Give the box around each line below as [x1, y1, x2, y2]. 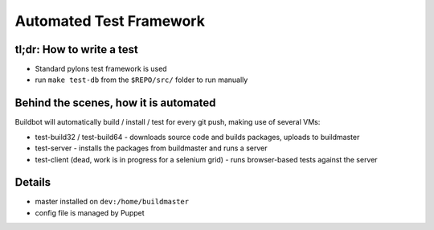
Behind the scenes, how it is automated [14, 97, 216, 110]
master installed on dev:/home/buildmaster [35, 197, 189, 207]
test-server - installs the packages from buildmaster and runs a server [35, 143, 268, 153]
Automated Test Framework [14, 12, 205, 30]
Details [14, 175, 51, 189]
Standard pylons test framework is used [35, 64, 168, 74]
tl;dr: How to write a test [14, 43, 138, 56]
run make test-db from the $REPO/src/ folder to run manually [35, 75, 248, 84]
